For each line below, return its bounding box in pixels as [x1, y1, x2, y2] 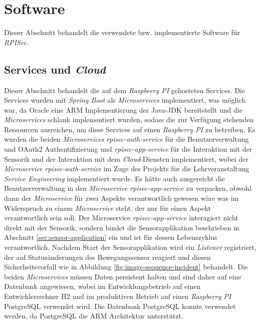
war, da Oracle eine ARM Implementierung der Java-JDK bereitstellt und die [4, 104, 242, 115]
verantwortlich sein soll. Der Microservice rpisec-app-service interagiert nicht [4, 212, 238, 223]
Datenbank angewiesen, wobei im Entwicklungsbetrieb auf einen [4, 281, 201, 291]
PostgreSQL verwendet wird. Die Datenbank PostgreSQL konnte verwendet [4, 300, 236, 311]
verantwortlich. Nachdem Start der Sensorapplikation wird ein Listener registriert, [4, 242, 256, 252]
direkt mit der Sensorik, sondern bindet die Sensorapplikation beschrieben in [4, 222, 239, 232]
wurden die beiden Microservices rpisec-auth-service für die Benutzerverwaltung [4, 134, 249, 144]
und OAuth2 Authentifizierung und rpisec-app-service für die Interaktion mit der [4, 144, 252, 154]
